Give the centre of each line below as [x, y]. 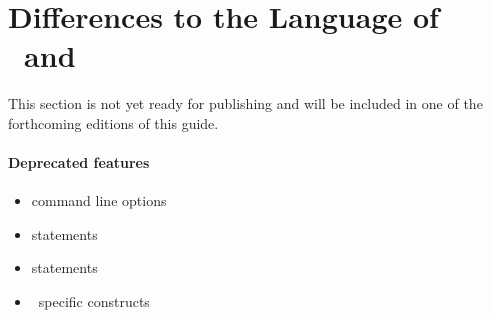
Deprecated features [79, 162]
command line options [99, 200]
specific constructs [94, 301]
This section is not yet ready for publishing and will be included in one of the [245, 103]
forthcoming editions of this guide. [113, 122]
